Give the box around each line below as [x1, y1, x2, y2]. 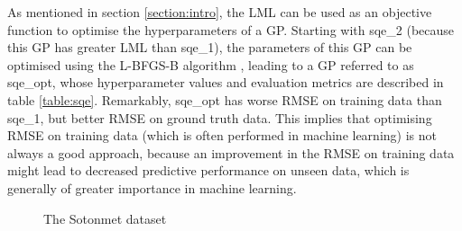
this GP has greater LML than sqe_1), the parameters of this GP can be [7, 38, 412, 57]
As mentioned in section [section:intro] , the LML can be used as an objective [7, 3, 432, 21]
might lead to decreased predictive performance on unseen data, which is [7, 161, 410, 180]
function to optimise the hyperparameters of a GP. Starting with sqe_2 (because [7, 20, 455, 39]
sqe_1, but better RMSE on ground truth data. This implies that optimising [7, 108, 432, 127]
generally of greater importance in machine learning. [7, 178, 297, 197]
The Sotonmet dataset [43, 209, 167, 227]
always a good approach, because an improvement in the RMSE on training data [7, 143, 455, 162]
